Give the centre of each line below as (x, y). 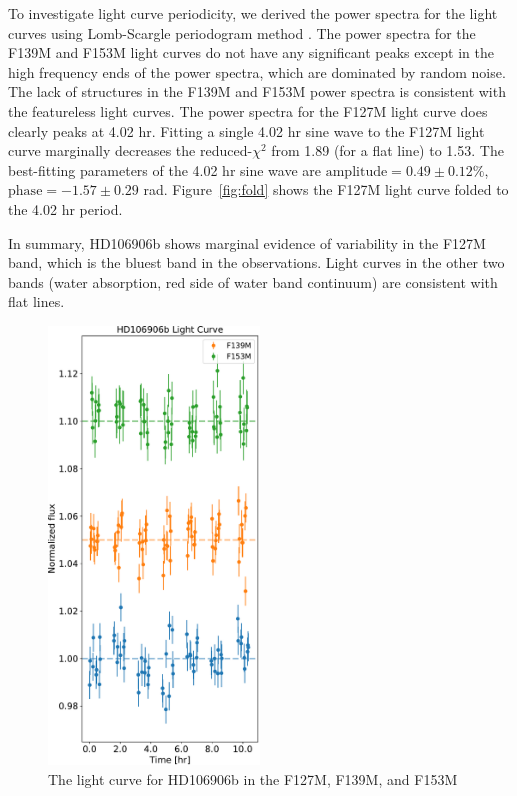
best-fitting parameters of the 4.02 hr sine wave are (165, 169)
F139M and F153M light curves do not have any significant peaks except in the (251, 52)
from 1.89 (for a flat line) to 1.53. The (387, 150)
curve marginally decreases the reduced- (130, 150)
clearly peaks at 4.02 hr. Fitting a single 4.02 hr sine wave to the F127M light (246, 130)
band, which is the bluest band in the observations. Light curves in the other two (256, 262)
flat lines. (36, 301)
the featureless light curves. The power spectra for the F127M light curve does (248, 110)
